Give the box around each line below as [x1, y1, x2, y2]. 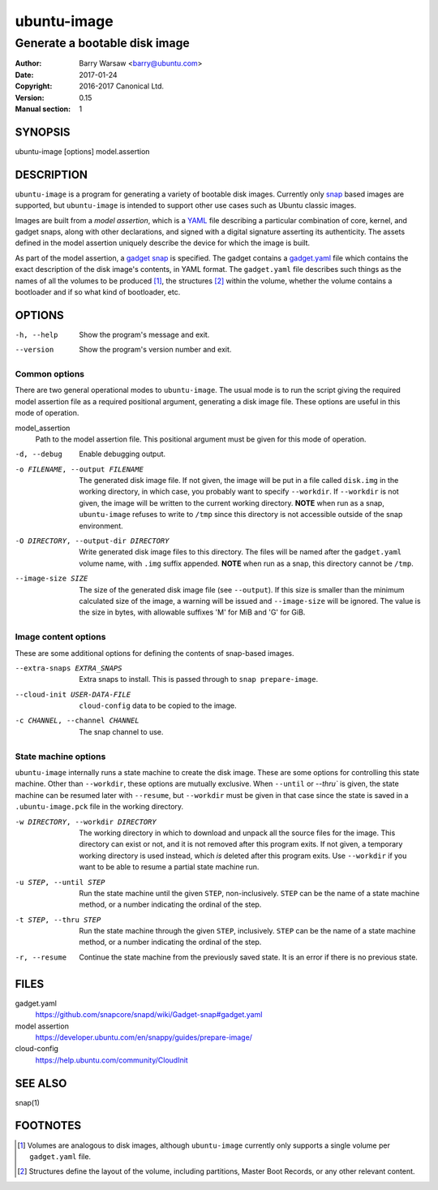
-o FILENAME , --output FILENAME [15, 464, 144, 474]
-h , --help [15, 330, 58, 339]
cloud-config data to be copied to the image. [79, 701, 237, 710]
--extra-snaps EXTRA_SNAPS [15, 663, 122, 673]
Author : [15, 58, 42, 68]
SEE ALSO [15, 1076, 67, 1090]
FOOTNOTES [15, 1119, 82, 1132]
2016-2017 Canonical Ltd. [79, 81, 165, 91]
